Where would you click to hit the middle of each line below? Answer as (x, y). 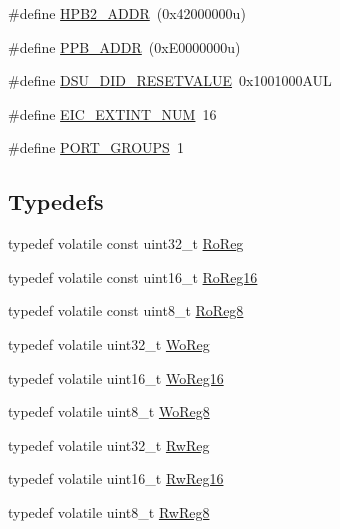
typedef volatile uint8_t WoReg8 (109, 411)
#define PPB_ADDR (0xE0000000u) (124, 46)
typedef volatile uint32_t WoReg (109, 343)
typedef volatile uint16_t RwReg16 (116, 478)
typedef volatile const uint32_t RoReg (126, 243)
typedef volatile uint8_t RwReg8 (109, 511)
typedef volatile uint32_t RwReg (109, 444)
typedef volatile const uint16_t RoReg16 (133, 276)
